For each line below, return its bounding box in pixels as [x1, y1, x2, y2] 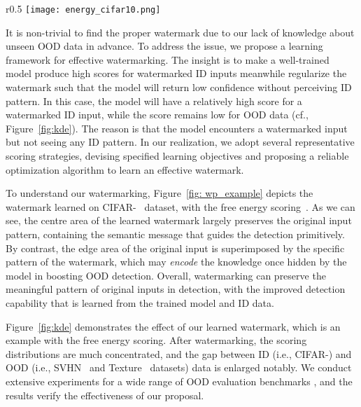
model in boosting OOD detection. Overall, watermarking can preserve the [6, 268, 326, 282]
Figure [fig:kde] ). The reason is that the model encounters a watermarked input [6, 120, 348, 135]
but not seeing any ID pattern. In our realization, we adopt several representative [6, 134, 355, 149]
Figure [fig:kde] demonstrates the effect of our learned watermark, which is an [6, 319, 341, 333]
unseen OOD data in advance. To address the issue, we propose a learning [6, 39, 323, 53]
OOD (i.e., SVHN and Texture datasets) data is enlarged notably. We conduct [6, 360, 352, 375]
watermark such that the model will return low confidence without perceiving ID [6, 80, 352, 95]
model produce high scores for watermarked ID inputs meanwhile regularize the [6, 66, 347, 81]
